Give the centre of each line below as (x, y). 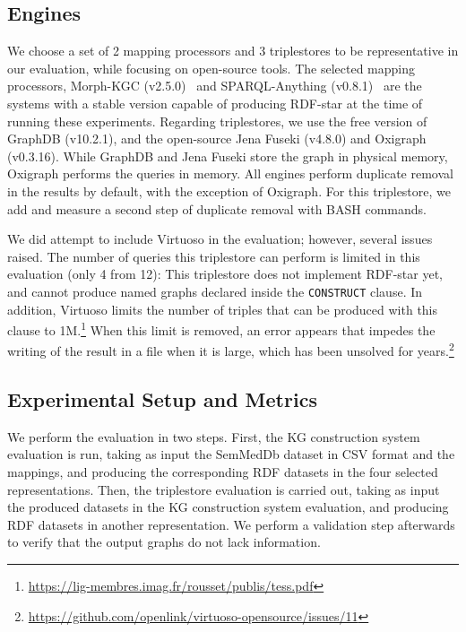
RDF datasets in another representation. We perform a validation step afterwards (231, 524)
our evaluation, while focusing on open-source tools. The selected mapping (211, 68)
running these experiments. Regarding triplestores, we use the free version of (217, 121)
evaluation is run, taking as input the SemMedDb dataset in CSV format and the (231, 454)
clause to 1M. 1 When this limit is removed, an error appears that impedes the (221, 329)
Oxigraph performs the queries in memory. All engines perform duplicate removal (230, 173)
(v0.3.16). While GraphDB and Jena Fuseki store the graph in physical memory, (228, 156)
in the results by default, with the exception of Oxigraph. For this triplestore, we (229, 190)
